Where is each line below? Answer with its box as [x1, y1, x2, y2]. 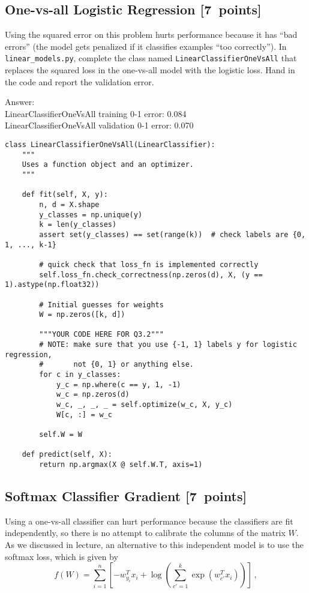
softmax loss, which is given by [5, 550, 118, 562]
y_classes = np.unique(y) [39, 210, 143, 219]
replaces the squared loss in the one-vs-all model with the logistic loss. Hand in [5, 64, 295, 76]
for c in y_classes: [39, 370, 121, 379]
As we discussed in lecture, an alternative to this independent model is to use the [5, 538, 304, 551]
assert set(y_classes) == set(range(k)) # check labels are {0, [39, 230, 306, 239]
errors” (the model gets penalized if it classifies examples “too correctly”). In [5, 40, 287, 52]
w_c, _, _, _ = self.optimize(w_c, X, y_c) [56, 400, 233, 409]
